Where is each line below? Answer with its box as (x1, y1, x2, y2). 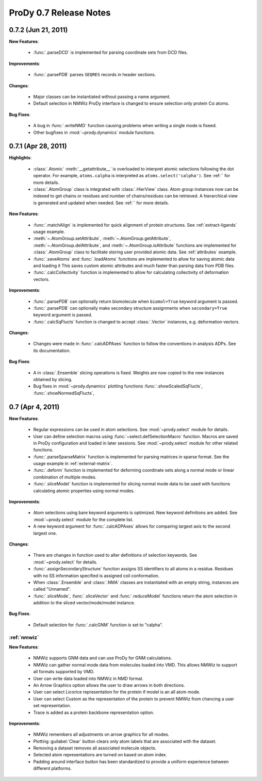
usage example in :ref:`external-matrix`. (33, 461, 113, 466)
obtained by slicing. (33, 377, 73, 382)
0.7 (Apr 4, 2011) (9, 403, 60, 411)
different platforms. (33, 765, 72, 771)
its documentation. (33, 348, 71, 353)
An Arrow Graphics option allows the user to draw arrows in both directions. (33, 682, 185, 688)
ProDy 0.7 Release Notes (9, 7, 111, 18)
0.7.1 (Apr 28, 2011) (9, 142, 67, 150)
